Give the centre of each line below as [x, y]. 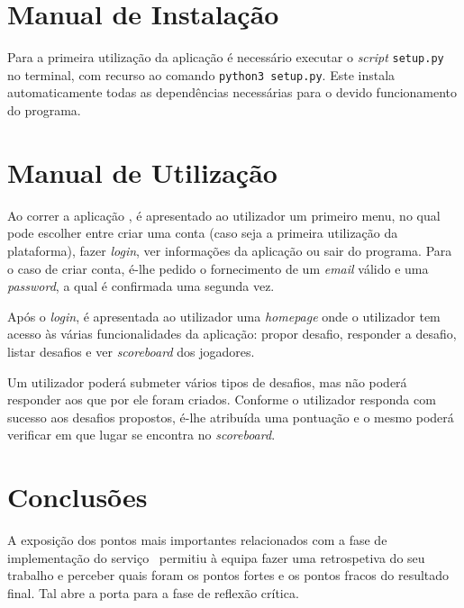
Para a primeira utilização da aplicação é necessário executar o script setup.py [226, 57]
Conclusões [77, 497]
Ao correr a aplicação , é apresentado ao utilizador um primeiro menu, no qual [224, 215]
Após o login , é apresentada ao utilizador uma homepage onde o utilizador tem [224, 316]
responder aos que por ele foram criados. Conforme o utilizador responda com [222, 399]
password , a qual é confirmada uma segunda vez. [141, 286]
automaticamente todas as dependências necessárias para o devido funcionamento [232, 92]
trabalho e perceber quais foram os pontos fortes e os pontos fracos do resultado [228, 575]
